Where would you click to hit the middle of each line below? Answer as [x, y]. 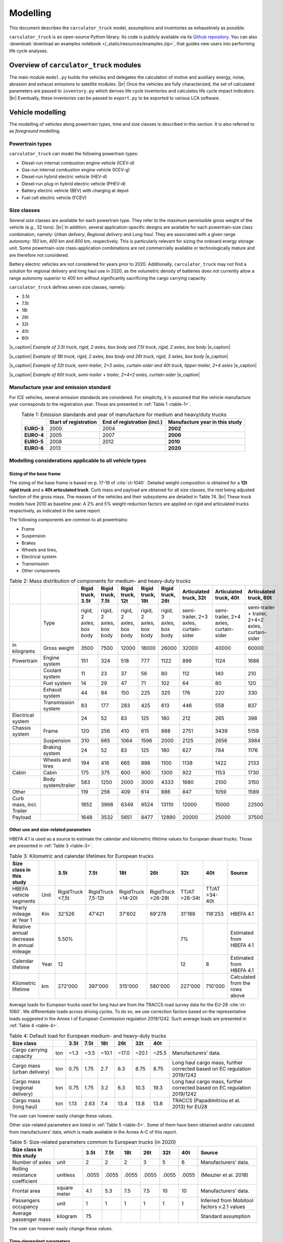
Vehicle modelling [38, 112]
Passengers [26, 1201]
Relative [22, 927]
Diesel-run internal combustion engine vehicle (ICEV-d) [78, 163]
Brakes [29, 543]
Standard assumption [226, 1216]
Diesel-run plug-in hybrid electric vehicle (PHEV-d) [74, 183]
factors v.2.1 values [223, 1207]
